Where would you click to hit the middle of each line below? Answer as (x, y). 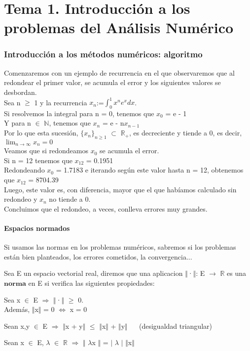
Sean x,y (17, 326)
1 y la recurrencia (61, 102)
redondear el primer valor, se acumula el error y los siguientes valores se (112, 82)
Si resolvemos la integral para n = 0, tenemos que (79, 113)
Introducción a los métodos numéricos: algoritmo (103, 54)
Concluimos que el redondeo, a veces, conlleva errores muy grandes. (106, 208)
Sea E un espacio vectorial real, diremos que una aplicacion (93, 273)
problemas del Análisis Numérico (119, 27)
